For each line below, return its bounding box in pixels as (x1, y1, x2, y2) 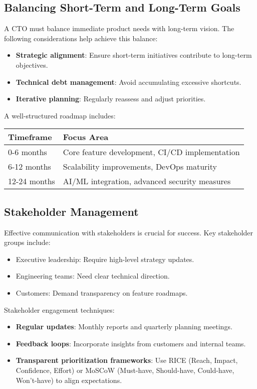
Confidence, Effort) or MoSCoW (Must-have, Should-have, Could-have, (16, 364, 234, 375)
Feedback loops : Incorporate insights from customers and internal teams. (16, 338, 246, 348)
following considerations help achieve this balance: (4, 33, 158, 43)
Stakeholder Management (4, 203, 139, 219)
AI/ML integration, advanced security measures (63, 175, 231, 187)
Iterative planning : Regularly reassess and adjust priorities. (16, 93, 206, 104)
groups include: (4, 237, 51, 247)
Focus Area (63, 131, 109, 143)
